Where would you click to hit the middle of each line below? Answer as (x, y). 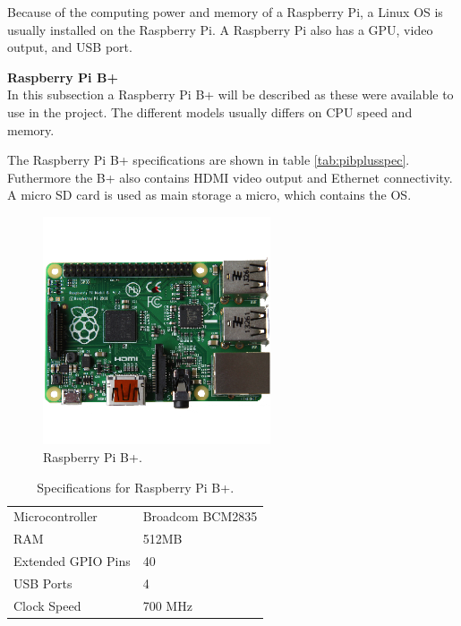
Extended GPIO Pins (72, 561)
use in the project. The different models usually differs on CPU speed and (210, 111)
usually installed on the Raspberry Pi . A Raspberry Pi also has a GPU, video (220, 29)
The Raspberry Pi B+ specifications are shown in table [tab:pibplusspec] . (209, 160)
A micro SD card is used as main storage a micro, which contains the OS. (209, 195)
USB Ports (43, 583)
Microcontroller (55, 516)
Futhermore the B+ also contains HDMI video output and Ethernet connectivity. (230, 177)
